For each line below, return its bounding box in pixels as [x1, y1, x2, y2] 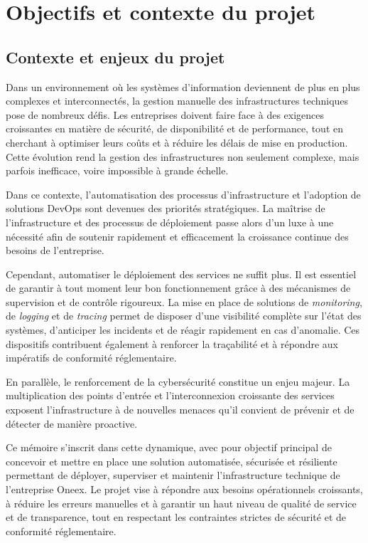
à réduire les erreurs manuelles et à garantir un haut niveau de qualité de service [6, 495, 357, 510]
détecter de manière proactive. [6, 416, 138, 431]
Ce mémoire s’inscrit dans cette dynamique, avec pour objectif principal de [6, 440, 332, 455]
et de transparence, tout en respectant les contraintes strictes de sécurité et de [6, 510, 347, 524]
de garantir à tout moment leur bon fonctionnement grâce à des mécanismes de [6, 280, 351, 295]
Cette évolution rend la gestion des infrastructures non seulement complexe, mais [6, 149, 359, 164]
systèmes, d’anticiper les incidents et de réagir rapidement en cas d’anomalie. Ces [6, 322, 360, 337]
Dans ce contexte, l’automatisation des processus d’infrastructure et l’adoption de [6, 186, 361, 201]
